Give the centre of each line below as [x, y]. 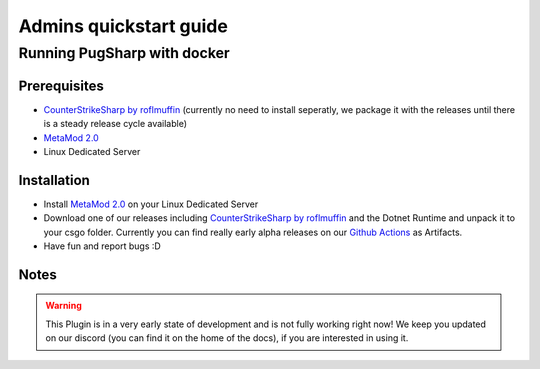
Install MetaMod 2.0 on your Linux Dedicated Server [151, 204]
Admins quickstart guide [123, 26]
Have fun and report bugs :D [102, 246]
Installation [54, 180]
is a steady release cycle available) [115, 124]
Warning [63, 306]
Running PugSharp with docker [124, 53]
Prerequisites [61, 85]
